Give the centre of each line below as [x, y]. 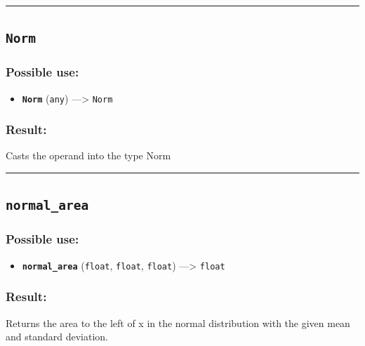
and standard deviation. [57, 337]
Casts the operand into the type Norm [88, 155]
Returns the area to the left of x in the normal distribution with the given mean [178, 322]
